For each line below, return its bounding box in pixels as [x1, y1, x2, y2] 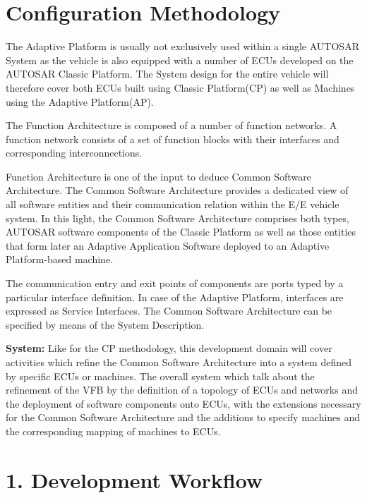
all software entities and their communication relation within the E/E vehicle [6, 197, 339, 212]
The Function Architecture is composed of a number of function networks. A [6, 118, 337, 133]
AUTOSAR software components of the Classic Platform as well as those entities [6, 224, 356, 239]
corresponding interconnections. [6, 145, 143, 160]
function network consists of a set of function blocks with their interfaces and [6, 131, 339, 146]
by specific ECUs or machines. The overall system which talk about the [6, 368, 315, 383]
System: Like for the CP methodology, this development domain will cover [6, 341, 332, 356]
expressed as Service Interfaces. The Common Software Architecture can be [6, 303, 332, 318]
